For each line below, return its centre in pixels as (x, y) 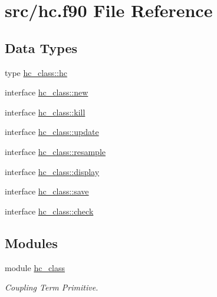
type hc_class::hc (36, 72)
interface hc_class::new (47, 92)
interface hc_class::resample (55, 151)
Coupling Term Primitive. (52, 287)
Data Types (41, 47)
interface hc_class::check (49, 211)
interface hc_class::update (52, 132)
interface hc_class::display (52, 171)
